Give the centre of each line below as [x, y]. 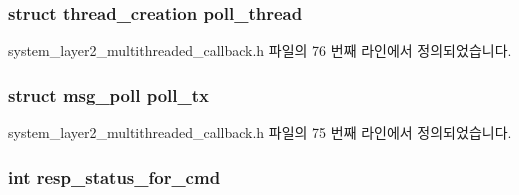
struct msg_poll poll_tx [108, 94]
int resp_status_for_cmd [114, 176]
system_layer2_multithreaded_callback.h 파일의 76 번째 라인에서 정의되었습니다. [260, 50]
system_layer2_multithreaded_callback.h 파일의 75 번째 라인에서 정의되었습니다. [260, 132]
